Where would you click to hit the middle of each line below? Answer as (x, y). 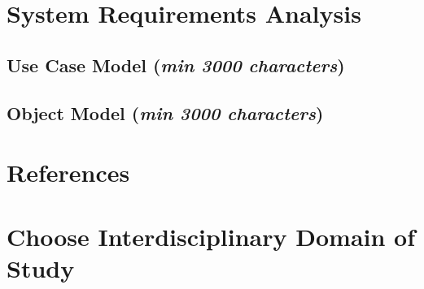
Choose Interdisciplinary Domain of (211, 236)
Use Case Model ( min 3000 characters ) (176, 65)
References (68, 173)
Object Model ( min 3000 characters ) (165, 112)
